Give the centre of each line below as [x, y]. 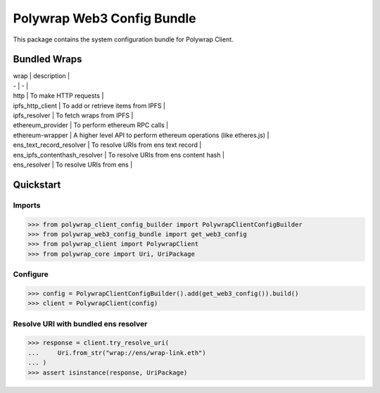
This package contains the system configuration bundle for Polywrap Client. [123, 39]
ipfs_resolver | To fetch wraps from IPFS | [73, 115]
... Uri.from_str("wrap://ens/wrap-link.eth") [117, 353]
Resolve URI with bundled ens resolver [80, 323]
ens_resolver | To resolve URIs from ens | [73, 165]
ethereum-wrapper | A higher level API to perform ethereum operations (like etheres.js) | [141, 135]
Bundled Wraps [47, 59]
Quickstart [37, 185]
